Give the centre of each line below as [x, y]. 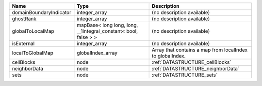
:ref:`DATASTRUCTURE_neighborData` [196, 69]
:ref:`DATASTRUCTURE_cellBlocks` [191, 62]
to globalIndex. [169, 56]
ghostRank [24, 19]
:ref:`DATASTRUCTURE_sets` [185, 75]
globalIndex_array [97, 53]
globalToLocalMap [33, 31]
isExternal [23, 43]
